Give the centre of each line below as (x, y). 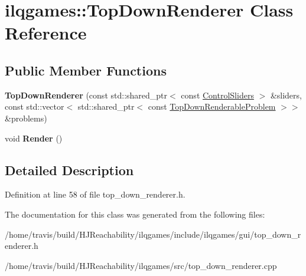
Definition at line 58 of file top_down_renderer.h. (95, 194)
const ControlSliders (217, 95)
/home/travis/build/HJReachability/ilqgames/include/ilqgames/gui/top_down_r (153, 234)
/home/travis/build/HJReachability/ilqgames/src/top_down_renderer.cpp (141, 265)
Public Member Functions (86, 70)
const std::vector (35, 106)
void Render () (34, 138)
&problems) (26, 118)
